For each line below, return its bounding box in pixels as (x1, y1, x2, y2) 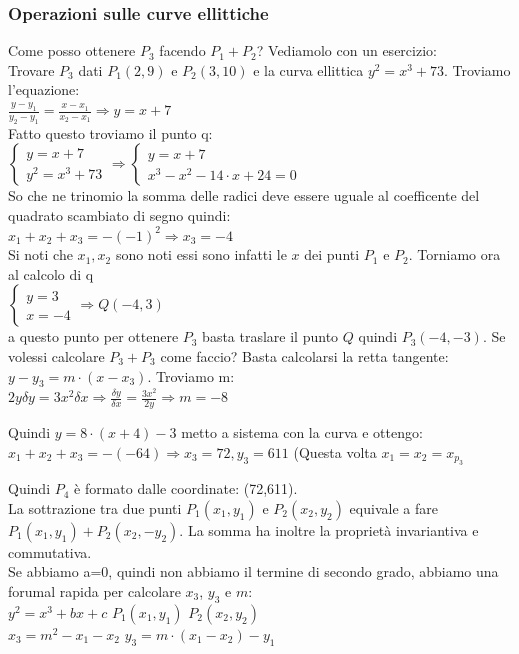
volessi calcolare (8, 345, 105, 366)
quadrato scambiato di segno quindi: (8, 204, 231, 225)
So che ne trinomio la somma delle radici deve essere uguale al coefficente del (8, 185, 480, 206)
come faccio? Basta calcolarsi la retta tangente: (160, 345, 449, 366)
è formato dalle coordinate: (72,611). (74, 478, 298, 499)
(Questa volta (293, 441, 377, 462)
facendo (159, 40, 206, 61)
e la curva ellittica (253, 59, 364, 80)
